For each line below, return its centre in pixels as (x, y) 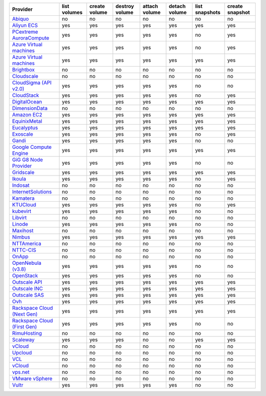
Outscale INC (27, 288)
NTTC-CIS (24, 250)
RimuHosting (27, 333)
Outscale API (27, 282)
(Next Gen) (25, 314)
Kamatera (23, 198)
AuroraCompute (31, 38)
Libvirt (19, 218)
